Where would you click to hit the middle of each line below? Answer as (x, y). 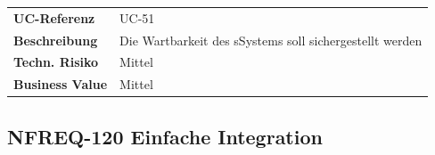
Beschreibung (56, 40)
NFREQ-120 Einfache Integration (165, 136)
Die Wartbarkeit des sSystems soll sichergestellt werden (271, 40)
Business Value (61, 84)
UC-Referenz (54, 17)
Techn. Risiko (56, 62)
